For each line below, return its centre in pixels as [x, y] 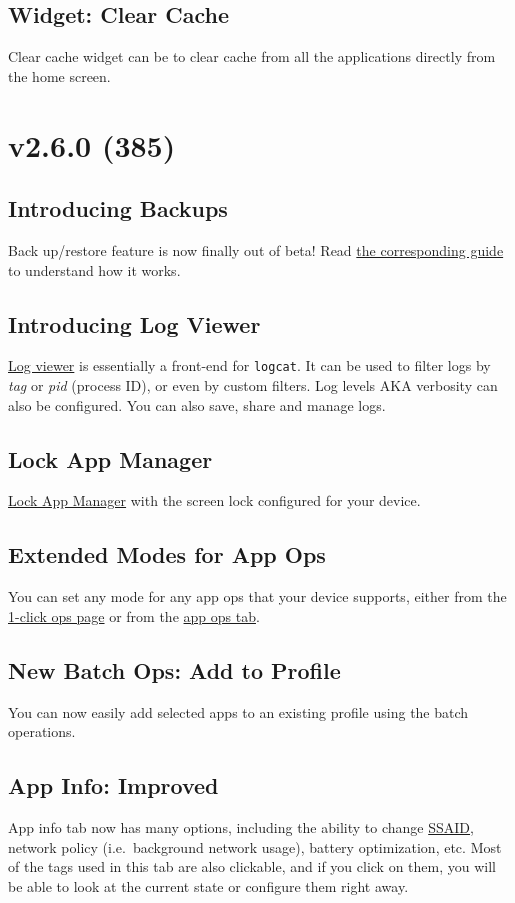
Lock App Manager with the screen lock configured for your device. [214, 500]
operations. [42, 731]
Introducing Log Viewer [134, 323]
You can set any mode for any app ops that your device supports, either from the [257, 596]
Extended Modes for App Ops [167, 554]
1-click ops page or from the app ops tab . [134, 615]
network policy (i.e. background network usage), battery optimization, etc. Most [255, 846]
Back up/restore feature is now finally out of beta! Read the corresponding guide [256, 249]
